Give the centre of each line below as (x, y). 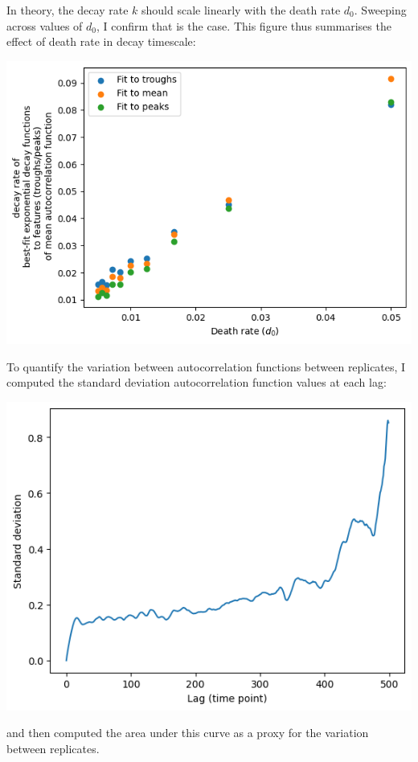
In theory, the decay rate (68, 10)
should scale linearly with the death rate (241, 10)
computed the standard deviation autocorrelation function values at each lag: (197, 382)
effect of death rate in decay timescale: (101, 41)
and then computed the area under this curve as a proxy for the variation (188, 733)
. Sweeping (380, 10)
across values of (45, 25)
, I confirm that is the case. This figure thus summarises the (244, 25)
